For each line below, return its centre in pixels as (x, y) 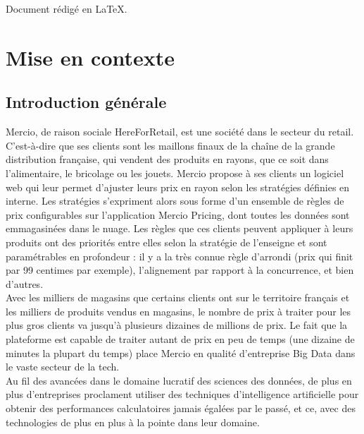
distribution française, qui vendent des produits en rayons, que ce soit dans (167, 159)
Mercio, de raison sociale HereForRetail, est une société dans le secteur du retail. (180, 132)
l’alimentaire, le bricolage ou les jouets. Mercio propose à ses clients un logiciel (175, 173)
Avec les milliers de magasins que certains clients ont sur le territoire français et (178, 297)
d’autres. (25, 283)
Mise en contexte (90, 57)
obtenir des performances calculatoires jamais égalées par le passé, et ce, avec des (181, 408)
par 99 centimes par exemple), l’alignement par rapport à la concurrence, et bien (180, 270)
